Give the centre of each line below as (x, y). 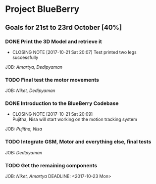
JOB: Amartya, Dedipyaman (34, 67)
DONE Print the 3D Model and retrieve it (54, 42)
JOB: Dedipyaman (24, 152)
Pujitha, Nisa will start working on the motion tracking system (75, 119)
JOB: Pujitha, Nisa (24, 129)
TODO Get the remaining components (51, 165)
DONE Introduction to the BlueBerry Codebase (62, 103)
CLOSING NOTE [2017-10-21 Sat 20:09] (52, 114)
